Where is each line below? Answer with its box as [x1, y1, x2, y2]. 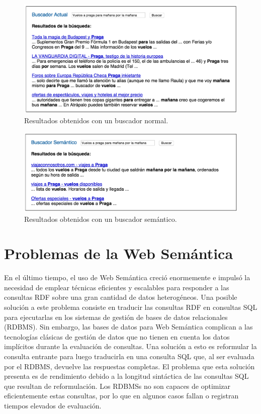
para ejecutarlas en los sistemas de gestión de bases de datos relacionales [4, 311, 228, 322]
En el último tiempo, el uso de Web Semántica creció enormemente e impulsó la [4, 272, 250, 283]
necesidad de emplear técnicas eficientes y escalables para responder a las [4, 282, 229, 292]
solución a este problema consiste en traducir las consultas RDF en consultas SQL [4, 302, 257, 312]
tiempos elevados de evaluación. [4, 400, 102, 410]
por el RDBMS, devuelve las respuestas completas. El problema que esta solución [4, 361, 255, 371]
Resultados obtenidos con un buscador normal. [24, 115, 168, 126]
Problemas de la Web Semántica [4, 243, 233, 264]
